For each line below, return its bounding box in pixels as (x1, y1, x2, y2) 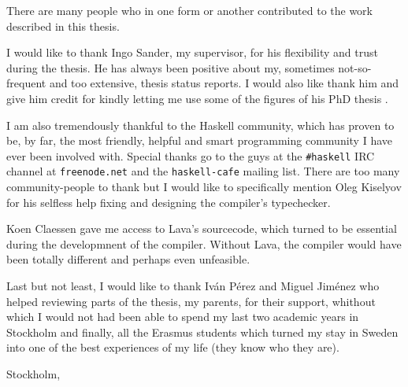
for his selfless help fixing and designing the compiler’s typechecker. (6, 193, 331, 210)
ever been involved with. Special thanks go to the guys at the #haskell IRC (6, 147, 375, 164)
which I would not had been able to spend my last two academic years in (6, 308, 359, 325)
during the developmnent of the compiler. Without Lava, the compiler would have (6, 235, 402, 252)
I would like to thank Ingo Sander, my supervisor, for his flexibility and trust (6, 44, 378, 61)
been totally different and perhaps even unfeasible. (6, 251, 250, 267)
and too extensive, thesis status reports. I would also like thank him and (49, 75, 399, 91)
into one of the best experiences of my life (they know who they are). (6, 339, 339, 356)
